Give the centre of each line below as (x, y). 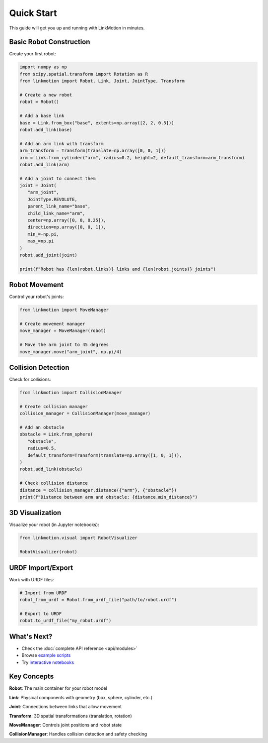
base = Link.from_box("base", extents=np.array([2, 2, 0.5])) (97, 123)
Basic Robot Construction (50, 42)
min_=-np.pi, (43, 234)
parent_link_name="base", (59, 206)
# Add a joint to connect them (58, 178)
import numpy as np (43, 67)
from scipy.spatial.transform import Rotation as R (84, 74)
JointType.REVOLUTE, (53, 199)
